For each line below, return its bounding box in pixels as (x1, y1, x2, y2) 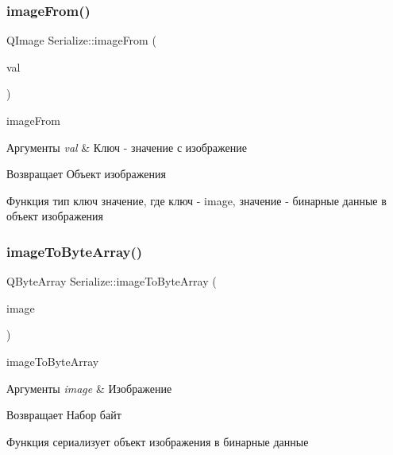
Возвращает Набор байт (6, 406, 121, 423)
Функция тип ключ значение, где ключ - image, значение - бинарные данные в (6, 192, 387, 208)
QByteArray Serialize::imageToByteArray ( (6, 273, 217, 290)
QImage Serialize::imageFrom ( (6, 32, 156, 49)
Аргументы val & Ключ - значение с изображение (6, 138, 247, 155)
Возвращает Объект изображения (6, 165, 166, 182)
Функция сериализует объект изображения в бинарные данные (6, 433, 309, 449)
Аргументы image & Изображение (6, 379, 172, 396)
